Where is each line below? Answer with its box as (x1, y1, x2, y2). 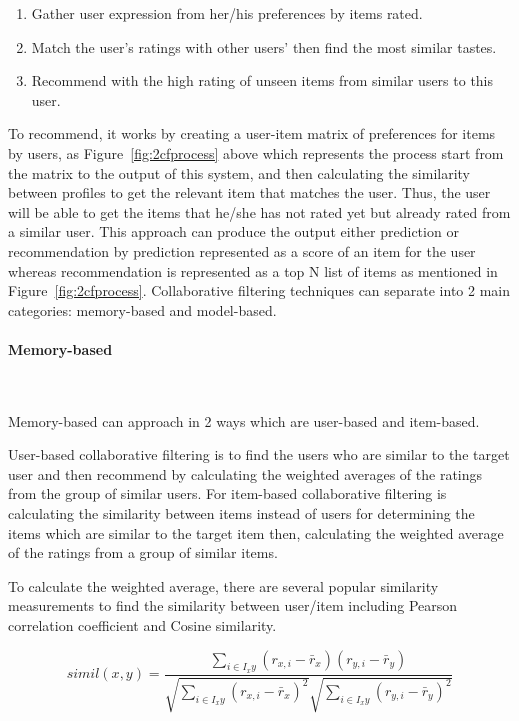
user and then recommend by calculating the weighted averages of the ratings (8, 463, 483, 484)
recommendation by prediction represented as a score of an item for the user (8, 240, 476, 261)
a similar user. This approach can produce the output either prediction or (8, 221, 459, 242)
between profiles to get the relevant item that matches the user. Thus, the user (8, 182, 491, 203)
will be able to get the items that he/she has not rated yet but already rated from (8, 201, 511, 222)
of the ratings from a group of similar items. (8, 542, 278, 563)
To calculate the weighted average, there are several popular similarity (8, 575, 439, 596)
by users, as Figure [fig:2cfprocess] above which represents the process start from (8, 142, 504, 163)
